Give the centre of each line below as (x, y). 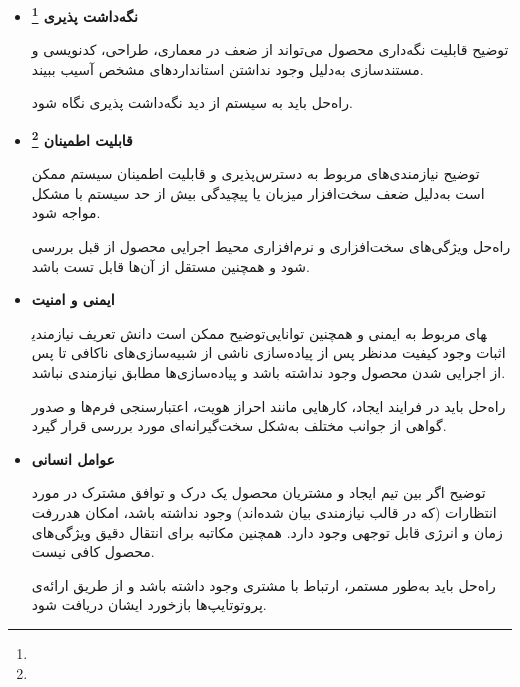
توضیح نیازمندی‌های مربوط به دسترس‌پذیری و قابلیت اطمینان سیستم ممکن (255, 173)
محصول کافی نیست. (93, 551)
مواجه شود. (66, 212)
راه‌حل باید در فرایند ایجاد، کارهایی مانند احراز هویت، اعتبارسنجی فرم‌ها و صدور (268, 405)
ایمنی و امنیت (73, 299)
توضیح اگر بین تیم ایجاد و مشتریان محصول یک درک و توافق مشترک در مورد (258, 492)
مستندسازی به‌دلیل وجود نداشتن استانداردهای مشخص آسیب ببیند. (227, 68)
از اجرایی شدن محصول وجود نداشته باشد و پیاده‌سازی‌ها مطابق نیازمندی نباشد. (268, 372)
